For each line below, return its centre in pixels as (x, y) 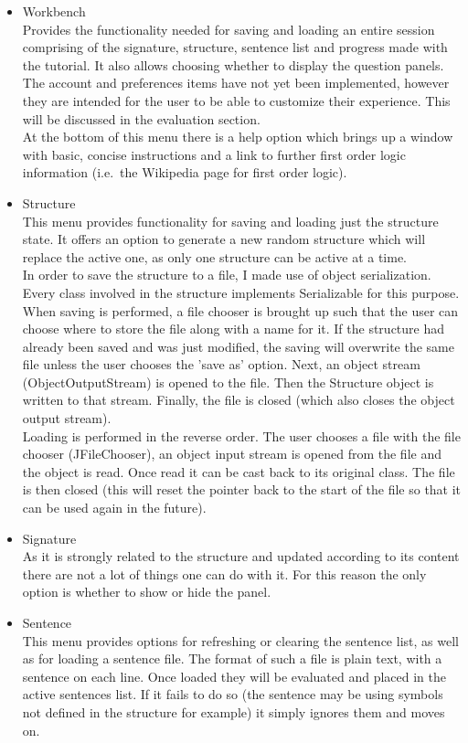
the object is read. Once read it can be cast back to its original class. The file (239, 471)
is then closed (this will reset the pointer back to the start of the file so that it (242, 489)
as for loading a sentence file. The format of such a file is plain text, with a (232, 658)
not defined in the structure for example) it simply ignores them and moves (234, 711)
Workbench (54, 11)
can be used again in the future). (114, 508)
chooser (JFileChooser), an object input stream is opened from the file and (232, 454)
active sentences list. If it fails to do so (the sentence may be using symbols (233, 694)
